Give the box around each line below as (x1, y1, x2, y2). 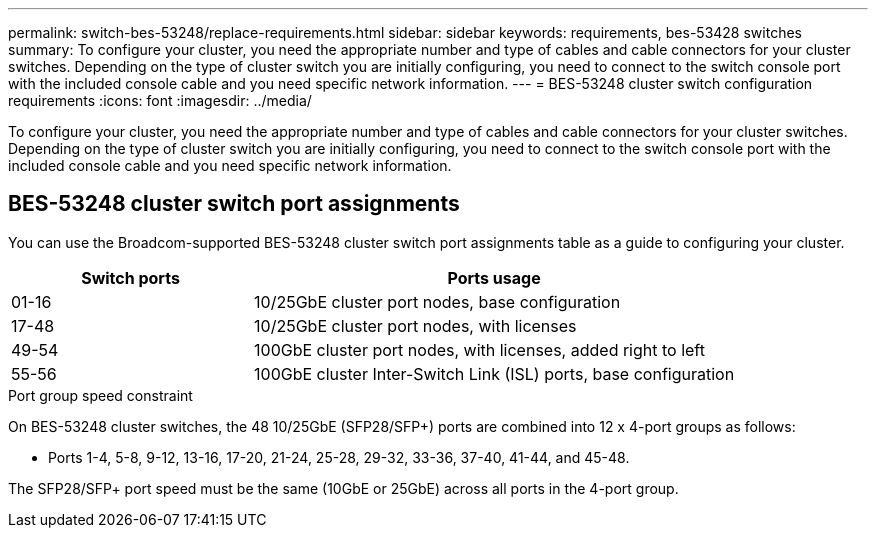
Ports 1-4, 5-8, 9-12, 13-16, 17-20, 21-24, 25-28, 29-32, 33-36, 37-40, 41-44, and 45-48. (48, 448, 630, 466)
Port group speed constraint (8, 386, 193, 404)
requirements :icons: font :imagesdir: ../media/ (8, 92, 312, 109)
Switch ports (81, 267, 180, 288)
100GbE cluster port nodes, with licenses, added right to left (254, 339, 705, 360)
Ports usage (447, 267, 541, 288)
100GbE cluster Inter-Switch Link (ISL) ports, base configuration (254, 363, 735, 384)
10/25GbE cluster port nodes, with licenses (254, 315, 577, 336)
